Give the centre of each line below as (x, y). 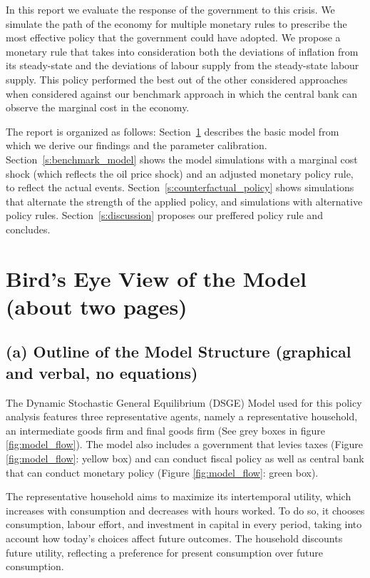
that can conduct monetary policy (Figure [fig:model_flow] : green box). (162, 472)
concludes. (28, 229)
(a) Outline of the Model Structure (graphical (179, 351)
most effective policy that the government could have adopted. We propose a (173, 37)
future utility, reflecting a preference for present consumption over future (165, 552)
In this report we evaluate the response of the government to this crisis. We (170, 9)
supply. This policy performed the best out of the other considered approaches (177, 79)
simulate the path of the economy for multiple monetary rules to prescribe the (176, 23)
